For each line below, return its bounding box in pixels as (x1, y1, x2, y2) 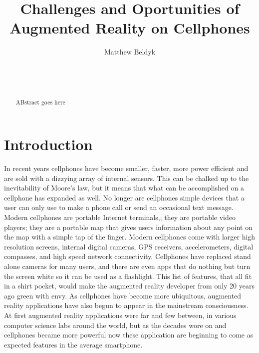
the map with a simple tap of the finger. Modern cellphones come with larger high (4, 231, 256, 242)
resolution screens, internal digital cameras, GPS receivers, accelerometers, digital (4, 241, 254, 251)
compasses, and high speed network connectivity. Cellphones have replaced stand (4, 251, 251, 261)
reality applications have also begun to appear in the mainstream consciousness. (4, 300, 249, 310)
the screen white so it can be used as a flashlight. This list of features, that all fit (4, 270, 252, 281)
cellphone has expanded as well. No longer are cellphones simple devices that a (4, 192, 245, 202)
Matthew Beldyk (104, 46, 156, 57)
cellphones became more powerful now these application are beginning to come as (4, 329, 254, 340)
